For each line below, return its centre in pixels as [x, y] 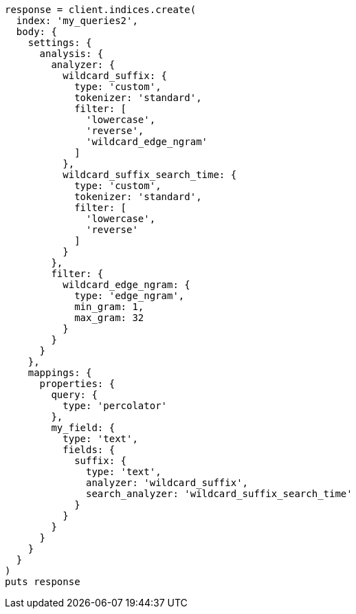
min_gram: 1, [109, 307]
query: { [74, 395]
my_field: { [83, 428]
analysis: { [71, 54]
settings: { [60, 43]
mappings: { [60, 373]
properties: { [77, 384]
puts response [43, 582]
